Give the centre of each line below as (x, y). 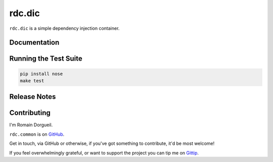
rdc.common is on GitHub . (37, 134)
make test (32, 80)
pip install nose (41, 74)
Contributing (30, 113)
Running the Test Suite (46, 59)
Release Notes (33, 97)
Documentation (34, 43)
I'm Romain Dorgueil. (31, 125)
